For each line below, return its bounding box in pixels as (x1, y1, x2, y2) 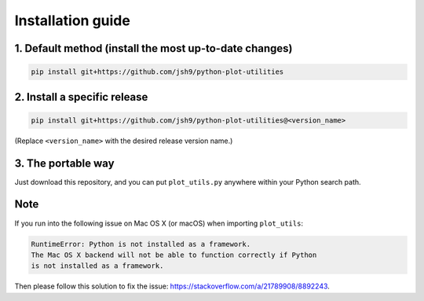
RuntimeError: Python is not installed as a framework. (31, 240, 251, 248)
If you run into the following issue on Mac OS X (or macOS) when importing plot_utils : (14, 218, 304, 228)
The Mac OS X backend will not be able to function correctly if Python (31, 250, 317, 259)
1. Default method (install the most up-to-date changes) (14, 42, 293, 55)
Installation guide (14, 12, 131, 29)
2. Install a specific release (14, 90, 148, 104)
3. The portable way (14, 156, 115, 170)
